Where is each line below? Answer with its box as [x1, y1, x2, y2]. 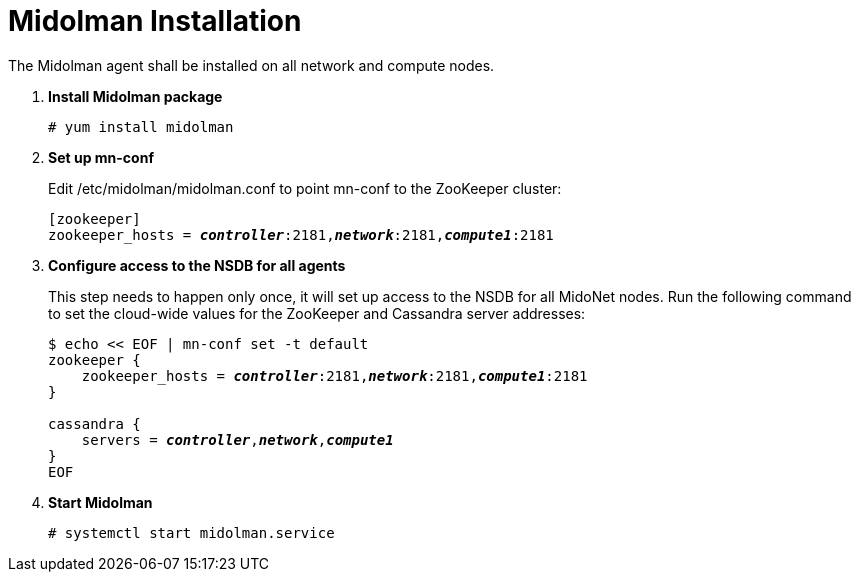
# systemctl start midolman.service [48, 524, 335, 541]
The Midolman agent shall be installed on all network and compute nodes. [8, 56, 495, 74]
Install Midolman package [48, 87, 223, 105]
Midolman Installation [8, 4, 302, 38]
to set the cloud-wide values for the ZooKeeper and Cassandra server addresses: [48, 304, 586, 322]
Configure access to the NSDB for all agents [48, 256, 346, 274]
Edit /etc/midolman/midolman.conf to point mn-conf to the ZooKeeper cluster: [48, 179, 562, 197]
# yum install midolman [48, 118, 234, 135]
